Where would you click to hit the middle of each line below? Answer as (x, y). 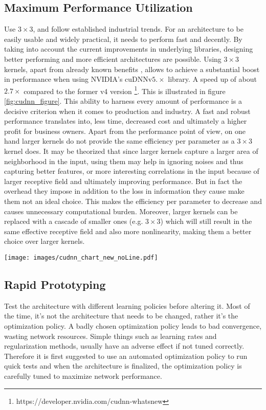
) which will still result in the (206, 221)
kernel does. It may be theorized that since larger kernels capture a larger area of (131, 151)
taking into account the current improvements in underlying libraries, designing (129, 49)
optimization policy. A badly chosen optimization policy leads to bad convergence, (133, 325)
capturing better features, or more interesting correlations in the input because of (132, 171)
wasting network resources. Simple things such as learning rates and (110, 336)
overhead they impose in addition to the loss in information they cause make (124, 191)
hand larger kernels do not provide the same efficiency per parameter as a (119, 141)
